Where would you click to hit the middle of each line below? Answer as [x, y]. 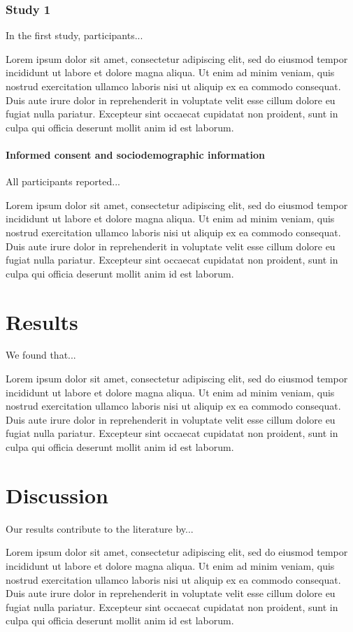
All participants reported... [63, 181]
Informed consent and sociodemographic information [135, 154]
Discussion [57, 495]
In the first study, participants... [74, 35]
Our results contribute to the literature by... [100, 528]
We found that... [41, 355]
